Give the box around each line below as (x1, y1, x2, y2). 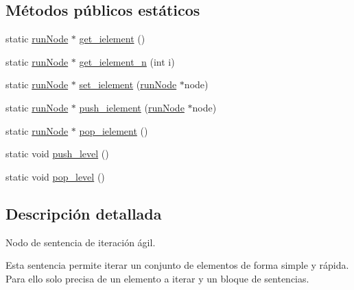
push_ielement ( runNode (79, 100, 185, 114)
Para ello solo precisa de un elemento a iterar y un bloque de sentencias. (5, 271, 309, 285)
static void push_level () (5, 146, 109, 161)
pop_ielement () (79, 123, 148, 137)
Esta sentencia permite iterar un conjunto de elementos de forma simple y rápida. (5, 258, 349, 272)
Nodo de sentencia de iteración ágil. (5, 235, 156, 249)
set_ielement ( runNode (79, 77, 177, 92)
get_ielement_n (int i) (79, 54, 175, 68)
